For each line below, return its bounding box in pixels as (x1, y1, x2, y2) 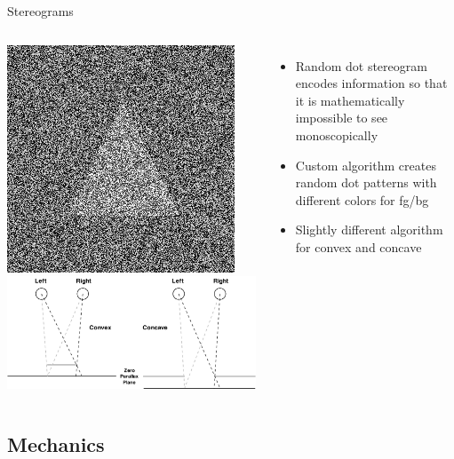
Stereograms (7, 2, 74, 20)
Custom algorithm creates (295, 155, 436, 174)
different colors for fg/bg (295, 190, 429, 209)
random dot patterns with (295, 173, 437, 192)
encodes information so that (295, 74, 448, 92)
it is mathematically (295, 91, 405, 109)
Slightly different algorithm (295, 220, 443, 239)
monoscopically (295, 125, 378, 144)
